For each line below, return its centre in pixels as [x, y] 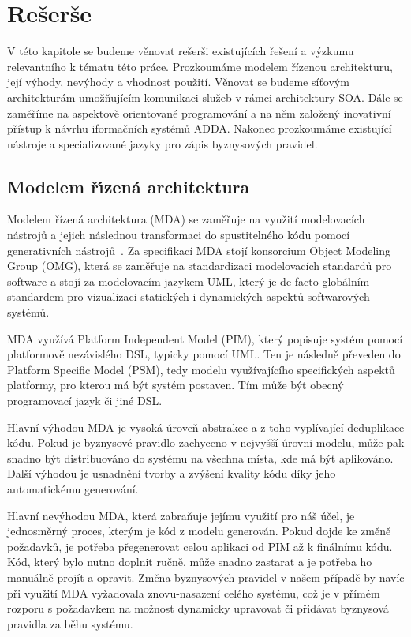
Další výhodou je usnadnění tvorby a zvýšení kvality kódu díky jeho [172, 473]
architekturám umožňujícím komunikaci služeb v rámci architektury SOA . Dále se [205, 97]
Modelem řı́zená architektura [129, 186]
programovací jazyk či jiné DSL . [85, 401]
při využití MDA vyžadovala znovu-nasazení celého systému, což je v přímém [194, 592]
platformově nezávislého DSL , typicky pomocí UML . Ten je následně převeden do [204, 354]
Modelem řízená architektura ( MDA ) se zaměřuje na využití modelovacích [186, 219]
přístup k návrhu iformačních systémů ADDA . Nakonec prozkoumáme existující [200, 128]
